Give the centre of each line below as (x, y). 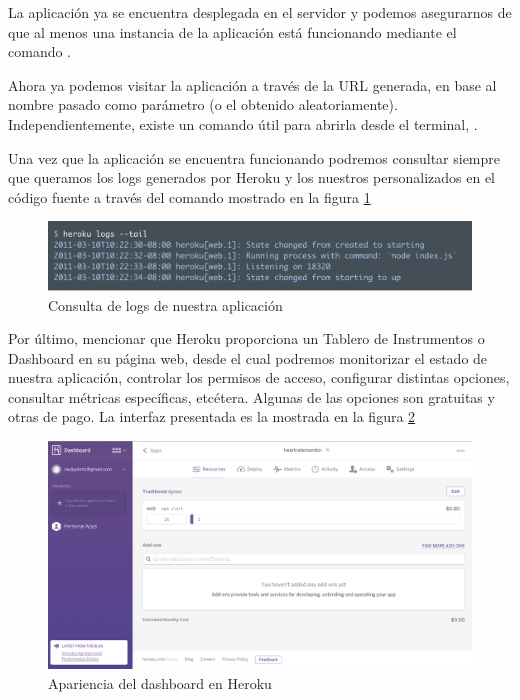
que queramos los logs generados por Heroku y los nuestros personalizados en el (252, 177)
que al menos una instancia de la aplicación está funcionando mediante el (232, 31)
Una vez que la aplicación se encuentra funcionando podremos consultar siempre (254, 157)
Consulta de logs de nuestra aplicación (165, 304)
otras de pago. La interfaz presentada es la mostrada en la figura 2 (212, 416)
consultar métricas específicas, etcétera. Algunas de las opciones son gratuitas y (251, 396)
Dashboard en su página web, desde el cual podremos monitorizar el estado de (248, 357)
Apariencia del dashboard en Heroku (160, 682)
